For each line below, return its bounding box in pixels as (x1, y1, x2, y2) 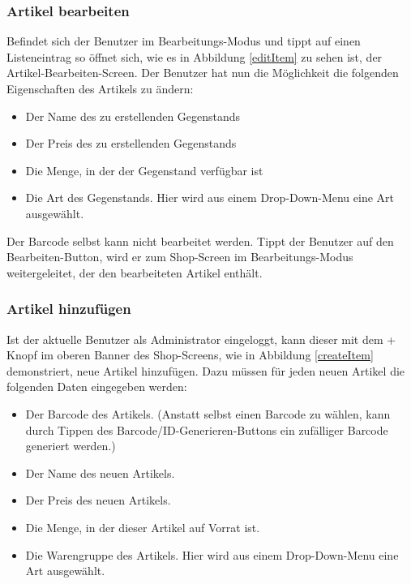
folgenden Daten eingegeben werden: (6, 378, 187, 395)
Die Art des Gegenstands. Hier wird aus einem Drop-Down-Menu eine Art (25, 189, 395, 206)
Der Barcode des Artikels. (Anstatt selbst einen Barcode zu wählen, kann (25, 405, 391, 422)
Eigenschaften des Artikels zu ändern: (6, 80, 194, 97)
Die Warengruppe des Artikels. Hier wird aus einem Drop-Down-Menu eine (25, 546, 399, 563)
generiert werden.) (25, 437, 116, 454)
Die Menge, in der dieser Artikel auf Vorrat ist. (25, 518, 260, 535)
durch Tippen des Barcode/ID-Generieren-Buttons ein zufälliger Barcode (25, 421, 388, 438)
